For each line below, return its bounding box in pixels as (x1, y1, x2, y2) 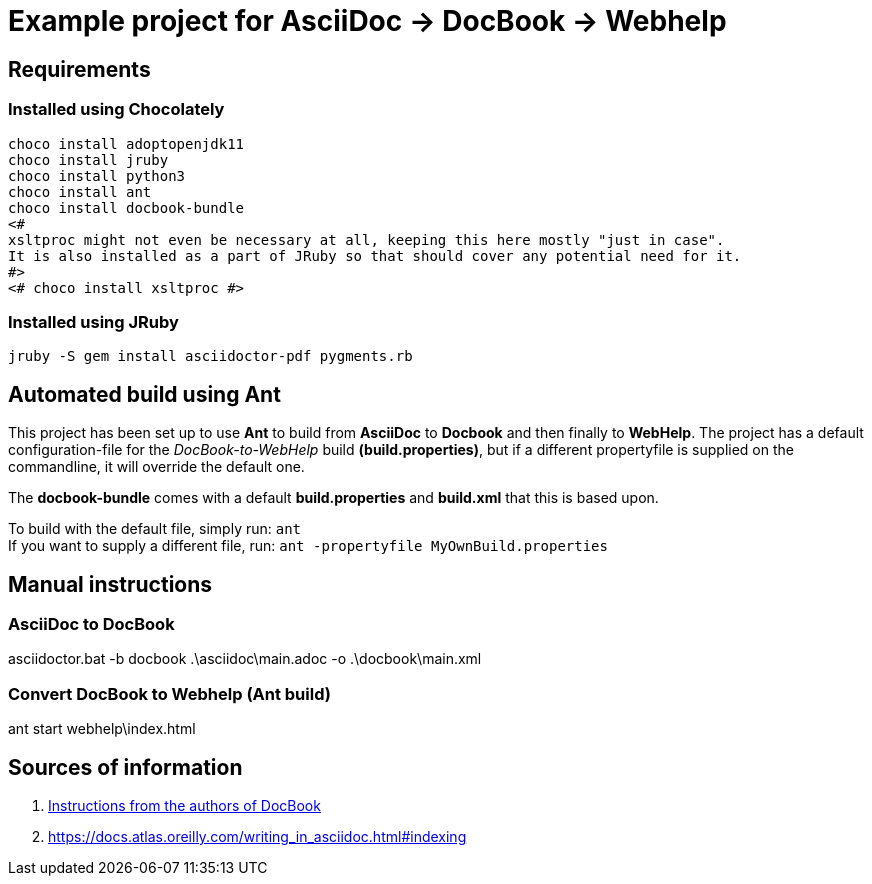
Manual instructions (8, 571, 213, 597)
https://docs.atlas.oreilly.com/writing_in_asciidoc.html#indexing (48, 827, 467, 845)
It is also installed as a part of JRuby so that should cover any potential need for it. (8, 247, 742, 264)
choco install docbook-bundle (8, 199, 245, 216)
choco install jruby (8, 151, 169, 168)
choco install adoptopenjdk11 (8, 135, 245, 152)
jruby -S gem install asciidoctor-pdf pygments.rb (8, 348, 413, 365)
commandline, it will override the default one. (8, 458, 305, 476)
